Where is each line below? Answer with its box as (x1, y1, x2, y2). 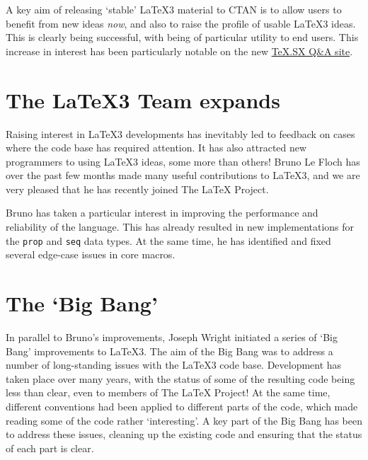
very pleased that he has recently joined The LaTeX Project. (6, 181, 269, 196)
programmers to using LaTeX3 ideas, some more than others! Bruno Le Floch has (6, 154, 360, 168)
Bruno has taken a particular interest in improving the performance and (6, 205, 318, 220)
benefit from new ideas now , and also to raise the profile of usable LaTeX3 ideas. (6, 16, 356, 30)
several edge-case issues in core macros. (6, 247, 176, 262)
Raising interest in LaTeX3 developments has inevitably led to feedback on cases (6, 126, 355, 141)
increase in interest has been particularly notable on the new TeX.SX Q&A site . (6, 43, 353, 58)
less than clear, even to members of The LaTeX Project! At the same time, (6, 385, 330, 400)
